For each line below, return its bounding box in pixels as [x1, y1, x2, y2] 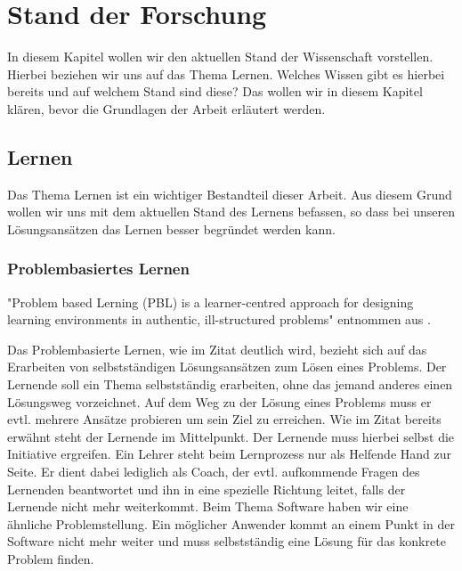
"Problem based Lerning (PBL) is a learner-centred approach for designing [7, 292, 414, 311]
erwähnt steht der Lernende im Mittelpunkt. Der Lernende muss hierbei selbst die [7, 427, 455, 445]
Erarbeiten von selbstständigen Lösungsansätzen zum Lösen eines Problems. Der [7, 357, 447, 376]
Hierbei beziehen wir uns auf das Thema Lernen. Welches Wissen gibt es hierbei [7, 64, 445, 83]
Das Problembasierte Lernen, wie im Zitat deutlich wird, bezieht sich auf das [7, 339, 427, 358]
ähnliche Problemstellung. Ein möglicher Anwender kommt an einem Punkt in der [7, 514, 455, 533]
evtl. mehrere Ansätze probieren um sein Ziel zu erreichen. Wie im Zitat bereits [7, 410, 442, 428]
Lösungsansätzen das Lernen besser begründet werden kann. [7, 219, 336, 238]
